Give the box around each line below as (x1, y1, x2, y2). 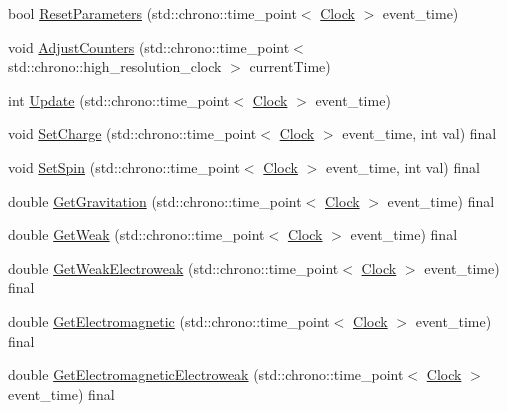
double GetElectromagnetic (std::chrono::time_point (8, 310, 330, 331)
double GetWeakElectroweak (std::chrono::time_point (8, 257, 339, 278)
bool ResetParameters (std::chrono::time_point (8, 3, 297, 23)
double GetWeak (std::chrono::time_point (8, 224, 265, 245)
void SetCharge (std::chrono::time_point (8, 123, 257, 144)
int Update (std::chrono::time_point (8, 89, 230, 110)
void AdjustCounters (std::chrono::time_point (8, 36, 290, 57)
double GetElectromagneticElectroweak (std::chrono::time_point (8, 364, 404, 385)
